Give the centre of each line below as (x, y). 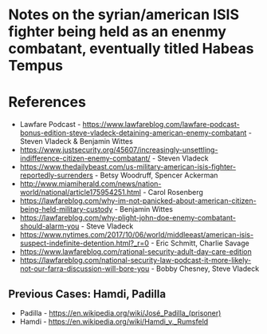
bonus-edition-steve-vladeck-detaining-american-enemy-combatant (133, 133)
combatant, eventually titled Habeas (131, 49)
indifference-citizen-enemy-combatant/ (85, 158)
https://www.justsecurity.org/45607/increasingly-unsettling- (119, 150)
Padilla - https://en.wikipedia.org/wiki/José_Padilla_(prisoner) (120, 312)
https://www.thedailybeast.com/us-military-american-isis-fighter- (128, 167)
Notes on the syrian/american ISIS (124, 15)
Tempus (36, 66)
